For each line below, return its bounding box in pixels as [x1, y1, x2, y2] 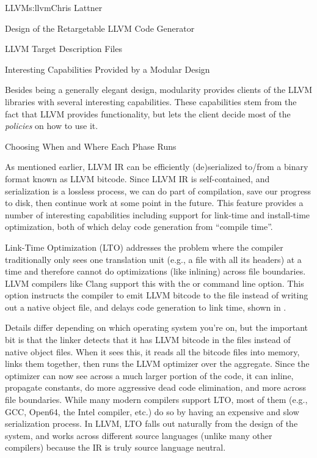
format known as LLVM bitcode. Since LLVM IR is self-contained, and [5, 172, 270, 185]
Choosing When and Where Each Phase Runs [5, 139, 177, 152]
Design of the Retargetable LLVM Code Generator [5, 21, 195, 34]
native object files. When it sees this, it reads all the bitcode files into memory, [5, 345, 300, 358]
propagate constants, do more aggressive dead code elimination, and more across [5, 381, 306, 394]
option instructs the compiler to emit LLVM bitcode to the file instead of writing [5, 289, 308, 301]
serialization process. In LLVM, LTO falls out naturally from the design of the [5, 417, 298, 430]
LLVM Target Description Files [5, 42, 122, 55]
